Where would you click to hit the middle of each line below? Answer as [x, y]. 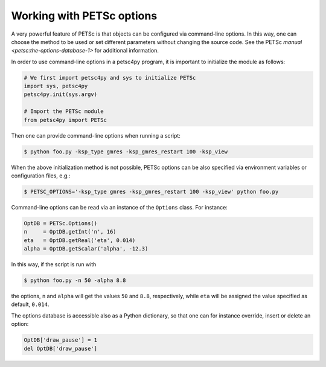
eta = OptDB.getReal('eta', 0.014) [80, 240]
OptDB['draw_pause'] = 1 [61, 340]
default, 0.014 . [30, 304]
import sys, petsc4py [56, 86]
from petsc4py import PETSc [65, 120]
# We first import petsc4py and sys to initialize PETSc [110, 78]
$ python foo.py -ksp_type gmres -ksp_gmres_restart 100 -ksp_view [126, 152]
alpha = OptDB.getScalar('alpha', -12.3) [86, 249]
